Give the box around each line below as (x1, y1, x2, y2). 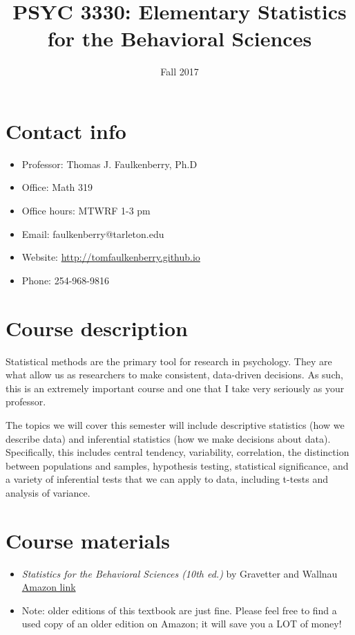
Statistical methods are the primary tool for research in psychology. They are (6, 353, 332, 368)
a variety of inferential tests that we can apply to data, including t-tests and (6, 472, 329, 486)
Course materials (6, 526, 170, 554)
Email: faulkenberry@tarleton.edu (21, 226, 164, 241)
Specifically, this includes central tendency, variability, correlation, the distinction (6, 445, 349, 459)
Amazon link (21, 580, 76, 594)
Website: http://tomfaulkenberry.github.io (21, 250, 200, 264)
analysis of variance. (6, 485, 90, 499)
